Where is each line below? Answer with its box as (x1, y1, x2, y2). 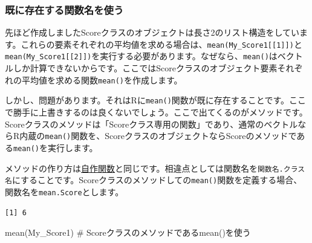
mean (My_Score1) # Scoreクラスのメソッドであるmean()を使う (5, 226, 251, 239)
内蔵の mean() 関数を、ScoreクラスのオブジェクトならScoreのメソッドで (19, 129, 297, 142)
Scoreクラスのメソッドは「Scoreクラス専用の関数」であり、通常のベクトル (5, 117, 298, 130)
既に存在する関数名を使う (5, 2, 124, 17)
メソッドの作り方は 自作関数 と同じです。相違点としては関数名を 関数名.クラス (5, 161, 305, 174)
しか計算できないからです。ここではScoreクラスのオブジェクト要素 (13, 62, 278, 74)
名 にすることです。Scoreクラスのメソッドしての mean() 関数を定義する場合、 (5, 173, 302, 186)
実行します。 (47, 141, 98, 154)
